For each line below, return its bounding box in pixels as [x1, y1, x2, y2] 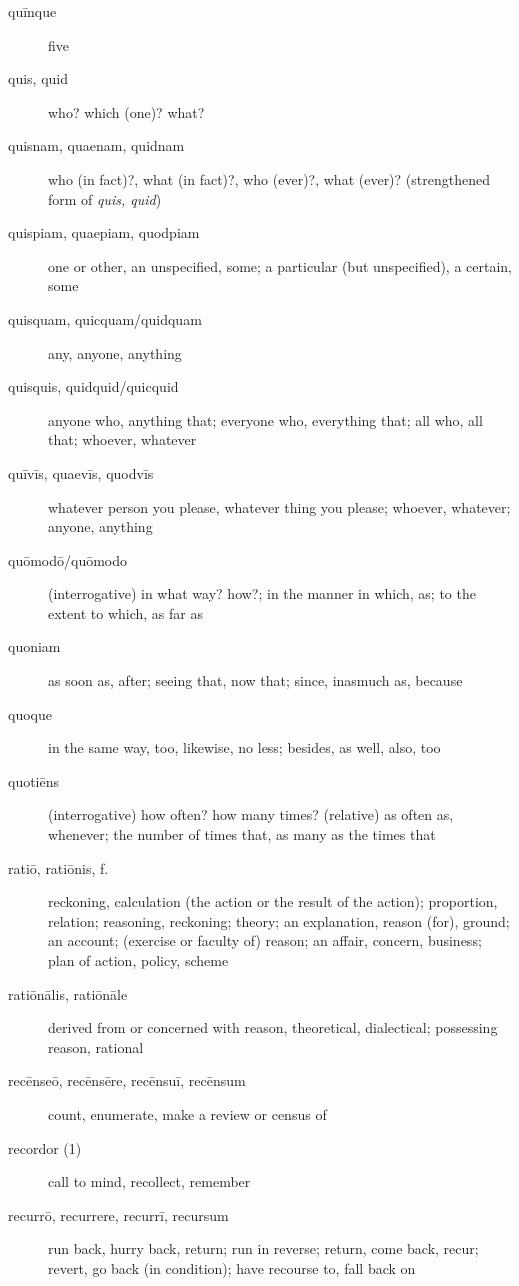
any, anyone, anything [48, 342, 182, 363]
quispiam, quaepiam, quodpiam [8, 222, 200, 243]
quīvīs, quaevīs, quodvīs [8, 462, 154, 483]
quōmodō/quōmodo [8, 549, 128, 570]
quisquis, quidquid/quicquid [8, 376, 179, 397]
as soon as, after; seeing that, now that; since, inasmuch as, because [48, 670, 463, 691]
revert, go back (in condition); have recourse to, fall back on [48, 1257, 416, 1278]
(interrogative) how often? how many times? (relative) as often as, [48, 804, 454, 825]
